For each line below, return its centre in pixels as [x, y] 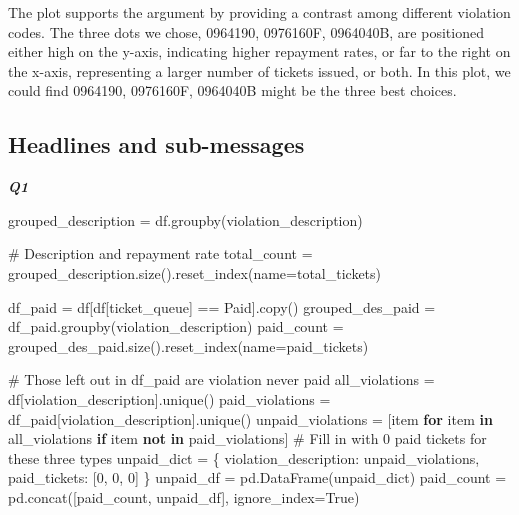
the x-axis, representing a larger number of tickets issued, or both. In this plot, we [259, 70]
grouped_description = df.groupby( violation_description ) [185, 219]
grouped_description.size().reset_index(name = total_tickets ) [195, 272]
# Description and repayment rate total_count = [160, 253]
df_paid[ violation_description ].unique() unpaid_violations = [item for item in [250, 418]
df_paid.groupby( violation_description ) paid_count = [176, 326]
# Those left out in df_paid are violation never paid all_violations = [221, 379]
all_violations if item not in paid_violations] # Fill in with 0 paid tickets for [247, 438]
